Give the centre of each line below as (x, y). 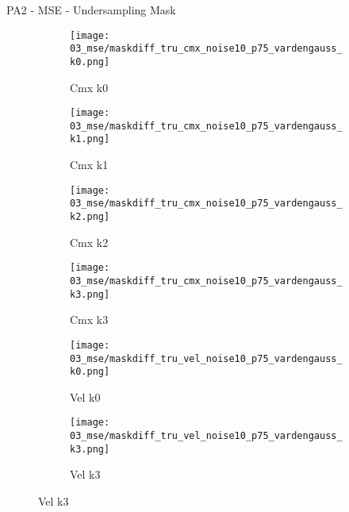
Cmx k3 (89, 320)
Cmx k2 (89, 242)
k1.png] (90, 139)
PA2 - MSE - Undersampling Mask (91, 10)
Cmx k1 (89, 165)
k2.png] (90, 217)
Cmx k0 (89, 87)
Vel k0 (85, 397)
